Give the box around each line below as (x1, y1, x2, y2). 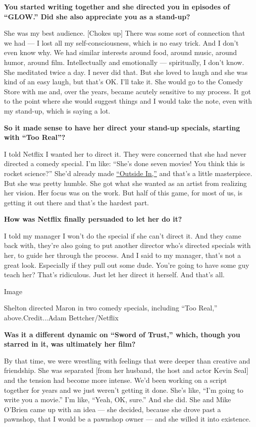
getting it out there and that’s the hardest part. (4, 197, 149, 207)
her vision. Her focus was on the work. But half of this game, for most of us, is (4, 187, 243, 198)
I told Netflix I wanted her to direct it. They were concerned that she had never (4, 148, 247, 159)
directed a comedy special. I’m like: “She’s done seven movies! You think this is (4, 158, 245, 169)
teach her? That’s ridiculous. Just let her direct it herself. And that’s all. (4, 269, 225, 280)
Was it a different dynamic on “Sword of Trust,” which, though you (4, 329, 240, 339)
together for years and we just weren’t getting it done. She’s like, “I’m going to (4, 384, 244, 395)
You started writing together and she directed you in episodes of (4, 1, 230, 11)
